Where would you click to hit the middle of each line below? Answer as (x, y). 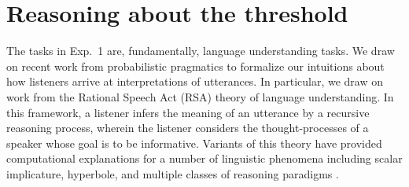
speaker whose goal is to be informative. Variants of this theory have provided (194, 143)
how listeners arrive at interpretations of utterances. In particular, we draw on (195, 81)
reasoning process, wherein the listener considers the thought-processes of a (188, 128)
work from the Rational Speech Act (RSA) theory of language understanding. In (200, 96)
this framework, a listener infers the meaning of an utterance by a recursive (188, 112)
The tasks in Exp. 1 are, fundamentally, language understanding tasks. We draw (201, 51)
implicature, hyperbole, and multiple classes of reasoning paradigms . (173, 173)
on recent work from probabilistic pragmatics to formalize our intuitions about (195, 66)
